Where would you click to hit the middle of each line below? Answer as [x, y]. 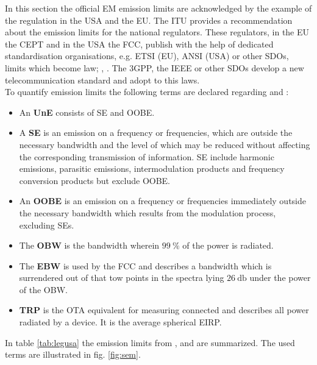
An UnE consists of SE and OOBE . [87, 112]
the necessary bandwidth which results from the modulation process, [148, 212]
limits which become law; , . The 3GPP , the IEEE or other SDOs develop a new [155, 67]
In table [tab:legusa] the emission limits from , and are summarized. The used [150, 342]
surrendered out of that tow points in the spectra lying [122, 278]
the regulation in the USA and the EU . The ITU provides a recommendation [149, 20]
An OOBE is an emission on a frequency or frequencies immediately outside [163, 201]
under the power [280, 278]
